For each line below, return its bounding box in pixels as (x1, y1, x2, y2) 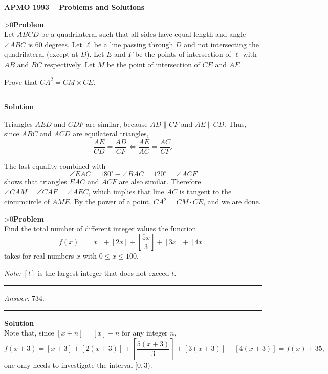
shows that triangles (4, 176, 67, 187)
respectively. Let (44, 58, 95, 69)
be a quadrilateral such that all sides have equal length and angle (41, 29, 246, 40)
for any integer (122, 327, 168, 338)
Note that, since (4, 327, 54, 338)
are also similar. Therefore (119, 176, 201, 187)
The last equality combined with (4, 161, 106, 171)
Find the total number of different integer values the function (4, 223, 196, 234)
